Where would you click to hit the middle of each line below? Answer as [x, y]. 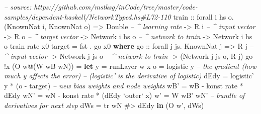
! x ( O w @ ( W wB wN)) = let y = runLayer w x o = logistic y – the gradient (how [130, 66]
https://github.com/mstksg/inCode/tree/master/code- [116, 7]
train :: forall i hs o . [203, 16]
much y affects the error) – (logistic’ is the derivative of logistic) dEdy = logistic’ [129, 76]
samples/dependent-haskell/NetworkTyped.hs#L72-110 [88, 16]
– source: [18, 7]
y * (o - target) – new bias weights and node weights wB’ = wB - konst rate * [124, 85]
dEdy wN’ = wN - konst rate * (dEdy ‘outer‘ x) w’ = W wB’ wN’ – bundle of [124, 95]
